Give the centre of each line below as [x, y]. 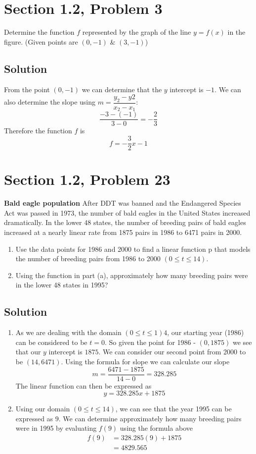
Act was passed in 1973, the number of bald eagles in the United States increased [127, 212]
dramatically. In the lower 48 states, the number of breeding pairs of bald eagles [125, 222]
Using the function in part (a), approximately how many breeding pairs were [132, 275]
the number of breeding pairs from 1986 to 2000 [88, 258]
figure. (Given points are [41, 41]
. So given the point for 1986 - [150, 342]
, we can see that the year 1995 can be [173, 409]
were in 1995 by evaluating [56, 428]
